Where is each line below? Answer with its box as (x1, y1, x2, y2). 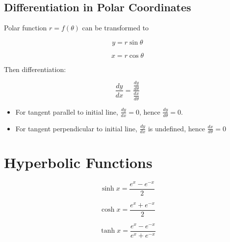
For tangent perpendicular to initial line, (15, 123, 137, 133)
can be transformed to (82, 23, 149, 33)
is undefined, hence (148, 123, 205, 133)
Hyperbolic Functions (4, 152, 153, 172)
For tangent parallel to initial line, (15, 106, 118, 117)
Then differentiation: (4, 64, 66, 74)
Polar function (4, 23, 47, 33)
